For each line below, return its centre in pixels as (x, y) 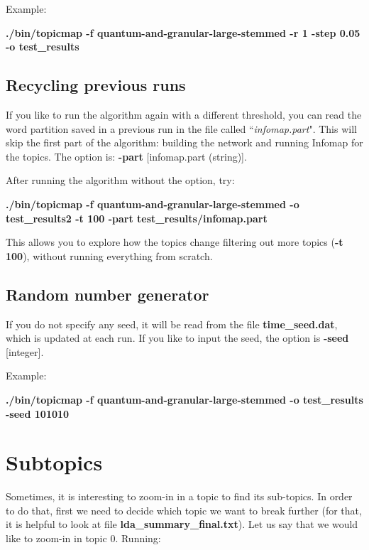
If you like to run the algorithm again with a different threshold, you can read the (184, 114)
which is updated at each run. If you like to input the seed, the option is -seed (177, 338)
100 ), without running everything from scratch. (109, 255)
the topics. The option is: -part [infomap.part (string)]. (126, 156)
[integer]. (25, 351)
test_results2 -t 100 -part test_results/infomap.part (137, 218)
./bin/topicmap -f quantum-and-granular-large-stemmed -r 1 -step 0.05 (183, 32)
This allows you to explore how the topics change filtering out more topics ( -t (175, 242)
